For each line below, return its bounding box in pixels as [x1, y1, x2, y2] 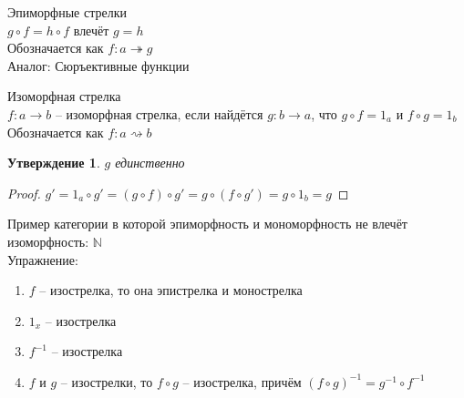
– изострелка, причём [182, 372, 302, 391]
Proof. [7, 183, 41, 202]
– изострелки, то [60, 372, 153, 391]
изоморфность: [7, 231, 89, 250]
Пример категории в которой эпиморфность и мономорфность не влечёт [7, 214, 407, 233]
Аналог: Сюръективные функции [7, 56, 190, 75]
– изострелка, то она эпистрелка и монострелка [39, 281, 303, 300]
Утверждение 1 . [7, 153, 100, 172]
